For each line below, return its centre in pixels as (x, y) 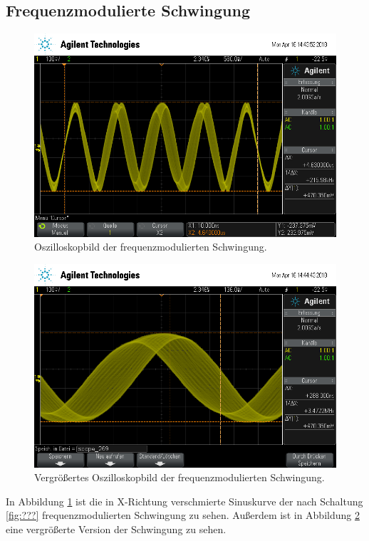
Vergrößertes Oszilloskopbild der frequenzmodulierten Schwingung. (180, 477)
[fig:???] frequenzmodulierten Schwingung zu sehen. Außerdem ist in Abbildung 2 (183, 515)
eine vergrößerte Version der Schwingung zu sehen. (116, 529)
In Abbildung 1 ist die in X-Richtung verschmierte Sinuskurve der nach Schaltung (184, 501)
